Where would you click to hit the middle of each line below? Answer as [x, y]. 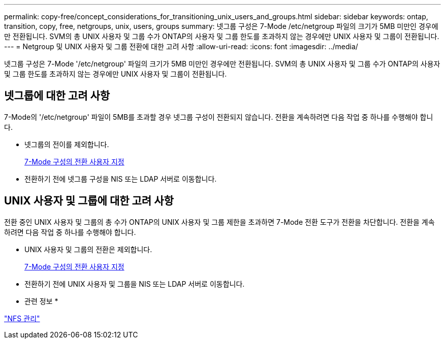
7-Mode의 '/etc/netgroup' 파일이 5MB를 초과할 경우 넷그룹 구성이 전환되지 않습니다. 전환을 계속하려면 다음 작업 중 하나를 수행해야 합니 [219, 117]
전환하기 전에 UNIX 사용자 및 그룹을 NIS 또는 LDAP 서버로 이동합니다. [135, 284]
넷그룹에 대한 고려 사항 [57, 96]
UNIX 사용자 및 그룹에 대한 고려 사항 [89, 201]
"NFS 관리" [22, 318]
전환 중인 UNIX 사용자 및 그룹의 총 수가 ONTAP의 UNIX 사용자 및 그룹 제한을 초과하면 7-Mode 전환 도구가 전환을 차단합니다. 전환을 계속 [219, 222]
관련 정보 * [41, 301]
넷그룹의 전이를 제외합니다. [67, 144]
